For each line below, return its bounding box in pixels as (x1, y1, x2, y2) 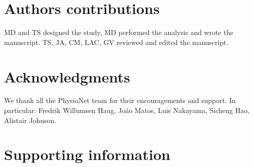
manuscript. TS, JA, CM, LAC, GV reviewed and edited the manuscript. (4, 36, 228, 47)
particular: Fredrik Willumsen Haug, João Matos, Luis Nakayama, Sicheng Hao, (4, 105, 249, 115)
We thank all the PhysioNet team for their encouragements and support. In (4, 95, 236, 105)
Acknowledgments (4, 66, 130, 86)
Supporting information (4, 144, 170, 164)
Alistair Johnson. (4, 114, 57, 125)
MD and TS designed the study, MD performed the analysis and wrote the (4, 27, 233, 37)
